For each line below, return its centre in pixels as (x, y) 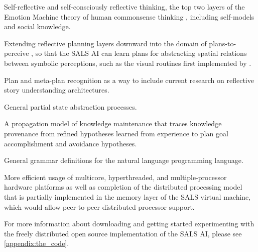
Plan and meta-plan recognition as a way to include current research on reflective (129, 80)
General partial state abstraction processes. (71, 106)
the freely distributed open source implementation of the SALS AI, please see (123, 233)
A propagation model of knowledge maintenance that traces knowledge (113, 123)
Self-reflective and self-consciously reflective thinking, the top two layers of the (124, 7)
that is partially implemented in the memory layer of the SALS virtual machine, (127, 196)
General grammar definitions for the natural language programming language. (124, 160)
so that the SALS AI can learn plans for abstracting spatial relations (141, 53)
